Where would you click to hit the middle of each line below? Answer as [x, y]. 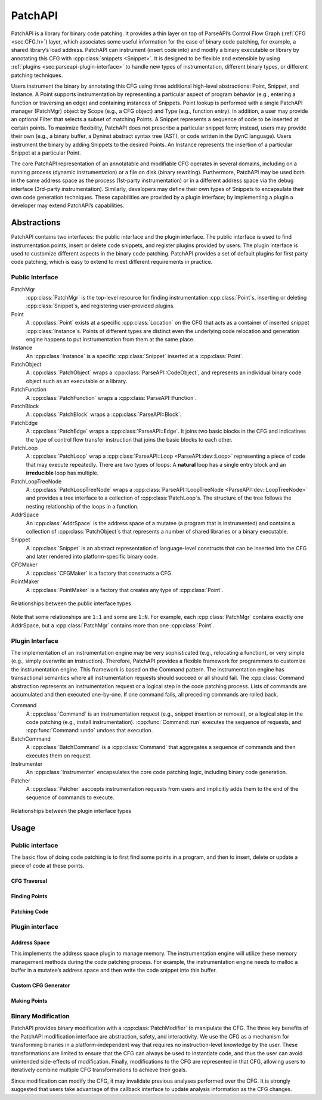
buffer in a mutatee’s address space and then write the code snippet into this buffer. [114, 970]
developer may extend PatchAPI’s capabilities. [68, 205]
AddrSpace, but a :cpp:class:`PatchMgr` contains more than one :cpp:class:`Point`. [113, 625]
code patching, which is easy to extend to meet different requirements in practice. [112, 262]
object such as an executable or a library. [77, 381]
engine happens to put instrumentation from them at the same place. [110, 339]
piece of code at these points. [48, 865]
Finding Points [29, 896]
